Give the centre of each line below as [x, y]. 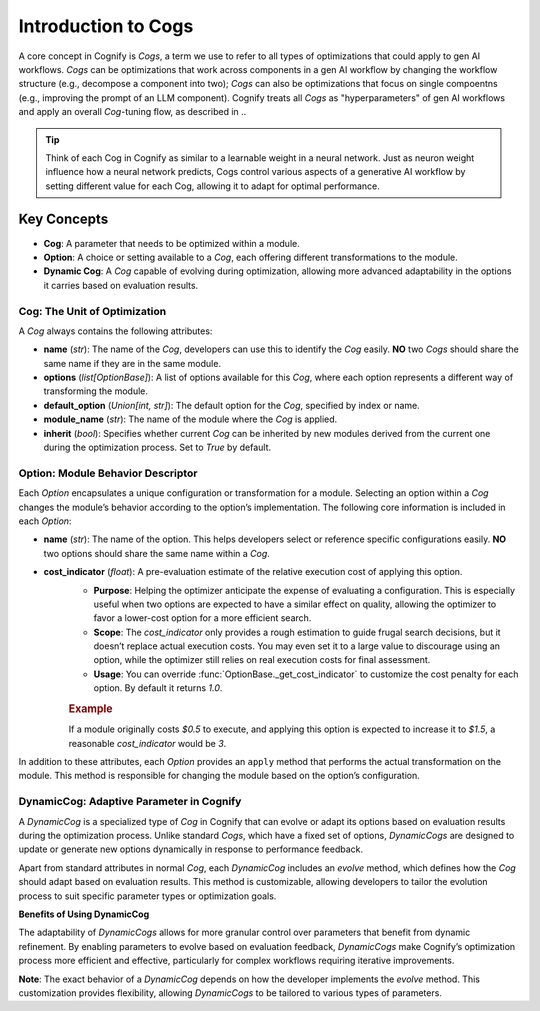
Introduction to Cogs [106, 26]
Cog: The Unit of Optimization [92, 311]
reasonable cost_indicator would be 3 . [147, 743]
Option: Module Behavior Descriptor [108, 473]
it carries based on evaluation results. [121, 285]
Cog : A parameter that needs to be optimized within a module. [171, 243]
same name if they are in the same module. [132, 363]
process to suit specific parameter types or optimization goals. [147, 896]
